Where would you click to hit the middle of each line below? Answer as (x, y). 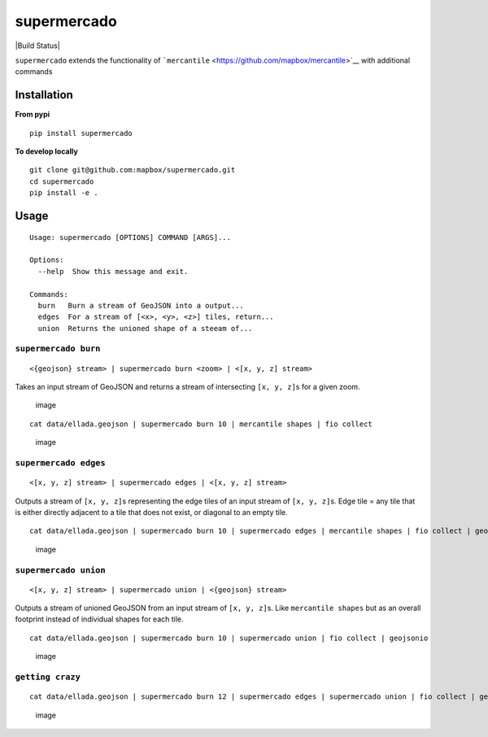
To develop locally (47, 151)
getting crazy (48, 677)
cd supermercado (62, 181)
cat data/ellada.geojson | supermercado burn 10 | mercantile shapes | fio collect (201, 424)
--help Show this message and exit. (113, 271)
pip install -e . (64, 193)
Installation (44, 95)
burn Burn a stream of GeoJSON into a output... (141, 305)
